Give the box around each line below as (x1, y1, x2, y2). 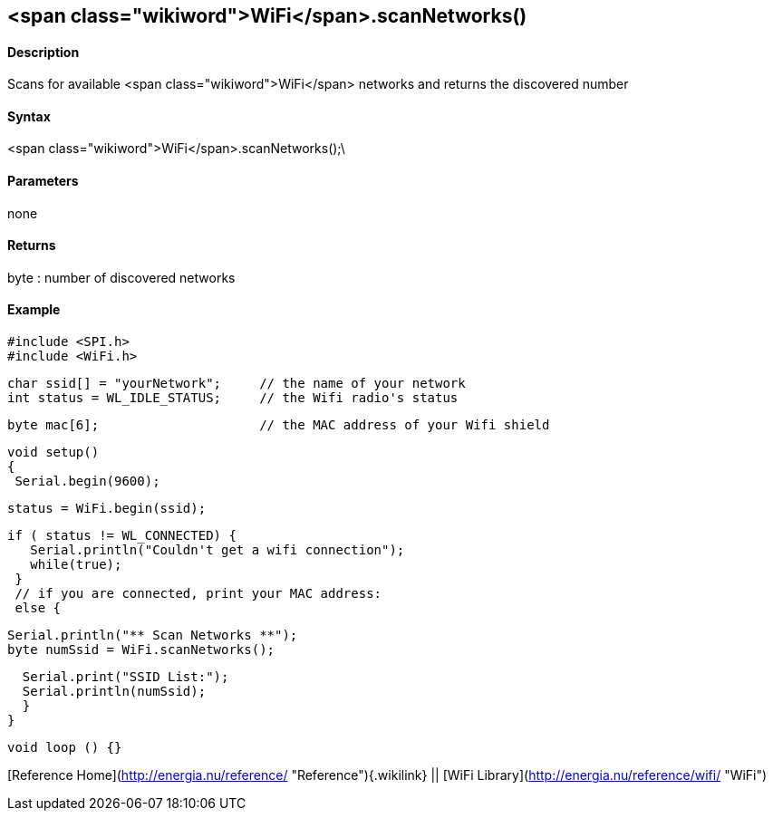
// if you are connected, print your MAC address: (14, 586, 382, 601)
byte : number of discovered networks (7, 269, 236, 285)
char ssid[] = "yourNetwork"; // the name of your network (7, 376, 466, 391)
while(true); (30, 557, 122, 573)
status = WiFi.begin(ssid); (7, 501, 207, 516)
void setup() (7, 445, 100, 460)
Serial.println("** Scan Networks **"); (7, 628, 298, 643)
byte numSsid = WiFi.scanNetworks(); (7, 642, 275, 658)
